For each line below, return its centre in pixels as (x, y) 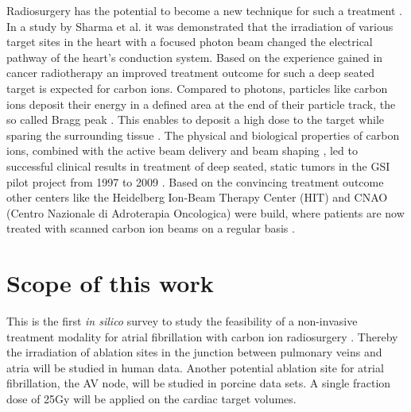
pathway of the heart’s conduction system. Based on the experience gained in (195, 57)
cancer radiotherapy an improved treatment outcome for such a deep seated (191, 73)
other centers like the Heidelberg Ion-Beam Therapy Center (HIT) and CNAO (197, 197)
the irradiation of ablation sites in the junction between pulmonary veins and (194, 352)
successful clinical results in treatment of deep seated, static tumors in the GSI (198, 166)
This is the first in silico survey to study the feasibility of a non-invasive (182, 321)
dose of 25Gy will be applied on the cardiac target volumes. (151, 399)
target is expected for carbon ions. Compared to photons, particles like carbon (197, 88)
